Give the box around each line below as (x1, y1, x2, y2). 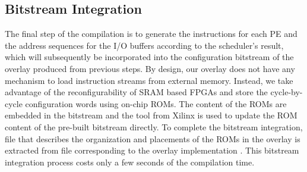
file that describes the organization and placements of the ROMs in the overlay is (5, 132, 300, 145)
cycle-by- (270, 86, 303, 98)
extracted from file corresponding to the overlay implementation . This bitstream (5, 144, 299, 157)
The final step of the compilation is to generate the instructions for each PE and (5, 27, 297, 40)
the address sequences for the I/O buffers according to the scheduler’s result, (5, 39, 284, 51)
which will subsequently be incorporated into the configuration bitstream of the (5, 51, 294, 63)
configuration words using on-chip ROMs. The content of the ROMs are (25, 97, 287, 110)
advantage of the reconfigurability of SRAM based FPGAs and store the (5, 86, 268, 98)
